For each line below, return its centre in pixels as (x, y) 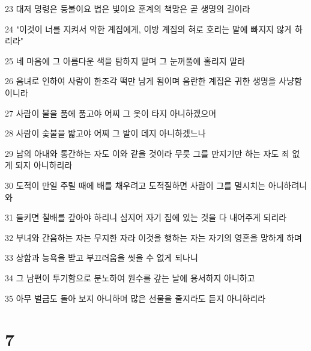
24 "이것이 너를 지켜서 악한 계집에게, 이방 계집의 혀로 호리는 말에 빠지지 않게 (149, 29)
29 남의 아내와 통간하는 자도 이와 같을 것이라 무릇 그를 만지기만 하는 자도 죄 (147, 153)
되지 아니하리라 (44, 165)
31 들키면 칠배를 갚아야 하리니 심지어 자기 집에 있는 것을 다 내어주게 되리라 (146, 217)
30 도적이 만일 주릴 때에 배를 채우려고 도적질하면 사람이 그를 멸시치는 (135, 185)
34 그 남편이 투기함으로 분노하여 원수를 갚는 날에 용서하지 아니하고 (130, 277)
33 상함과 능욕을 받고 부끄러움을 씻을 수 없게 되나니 (101, 258)
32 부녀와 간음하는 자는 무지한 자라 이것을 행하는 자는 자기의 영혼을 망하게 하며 (153, 237)
